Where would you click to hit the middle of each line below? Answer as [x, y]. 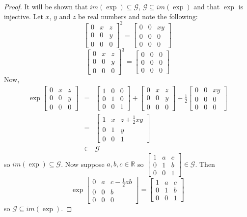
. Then [205, 164]
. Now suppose [83, 164]
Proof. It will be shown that [46, 6]
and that [207, 6]
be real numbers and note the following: [138, 16]
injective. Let [24, 16]
